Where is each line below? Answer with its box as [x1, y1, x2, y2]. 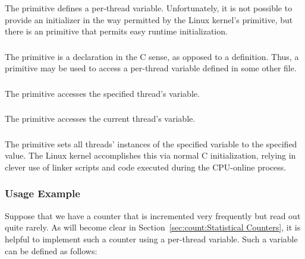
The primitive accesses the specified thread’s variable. [5, 87, 200, 99]
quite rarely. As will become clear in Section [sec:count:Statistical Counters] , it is [5, 221, 301, 233]
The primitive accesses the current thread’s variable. [5, 112, 196, 125]
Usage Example [5, 186, 80, 201]
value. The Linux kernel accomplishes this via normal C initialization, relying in [5, 149, 296, 162]
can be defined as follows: [5, 244, 98, 257]
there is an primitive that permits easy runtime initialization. [5, 25, 228, 37]
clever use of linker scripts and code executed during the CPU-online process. [5, 160, 287, 173]
